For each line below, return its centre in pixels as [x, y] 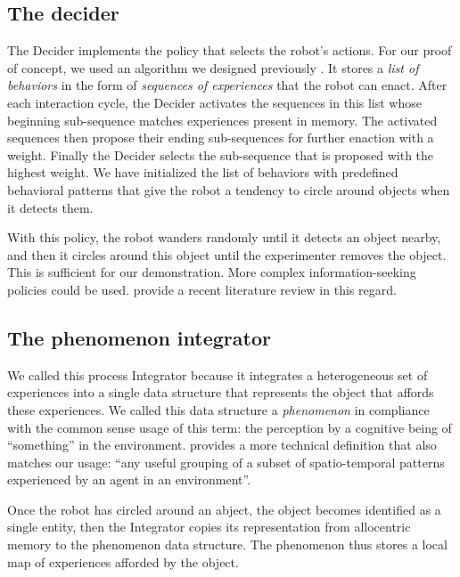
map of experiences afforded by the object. [123, 561]
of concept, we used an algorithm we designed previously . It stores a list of [213, 67]
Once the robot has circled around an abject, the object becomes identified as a [224, 509]
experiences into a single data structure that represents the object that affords [221, 392]
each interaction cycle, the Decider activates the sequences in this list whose [214, 102]
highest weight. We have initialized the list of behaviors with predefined [203, 172]
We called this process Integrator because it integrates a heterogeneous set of [218, 374]
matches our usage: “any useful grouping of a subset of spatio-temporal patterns [226, 462]
